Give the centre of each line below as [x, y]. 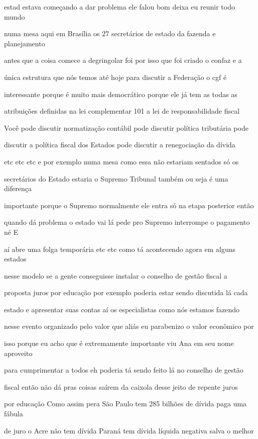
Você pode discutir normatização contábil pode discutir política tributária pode [126, 127]
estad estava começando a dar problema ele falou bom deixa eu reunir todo [119, 7]
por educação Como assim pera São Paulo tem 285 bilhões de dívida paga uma [125, 404]
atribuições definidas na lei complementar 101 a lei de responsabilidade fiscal [122, 111]
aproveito [18, 353]
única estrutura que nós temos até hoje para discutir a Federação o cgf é [115, 77]
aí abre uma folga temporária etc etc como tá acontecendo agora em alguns [120, 249]
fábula [14, 414]
